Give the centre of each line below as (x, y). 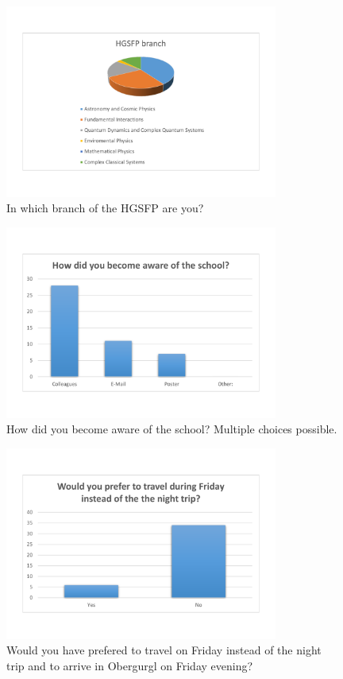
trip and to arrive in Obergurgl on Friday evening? (130, 665)
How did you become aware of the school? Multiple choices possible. (172, 429)
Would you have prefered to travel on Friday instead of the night (164, 650)
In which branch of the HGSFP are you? (105, 208)
